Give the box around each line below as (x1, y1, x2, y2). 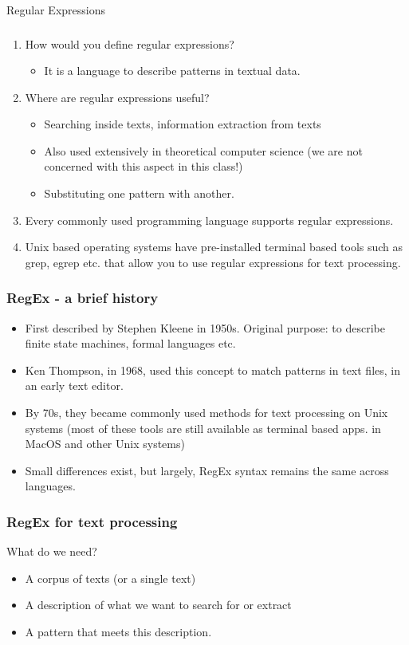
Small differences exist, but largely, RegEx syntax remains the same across (25, 462, 389, 478)
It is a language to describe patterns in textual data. (44, 62, 301, 79)
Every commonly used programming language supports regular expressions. (25, 211, 394, 228)
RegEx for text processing (6, 511, 178, 531)
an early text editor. (25, 377, 124, 394)
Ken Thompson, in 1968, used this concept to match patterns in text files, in (25, 361, 400, 378)
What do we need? (6, 543, 97, 560)
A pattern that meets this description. (25, 623, 212, 640)
